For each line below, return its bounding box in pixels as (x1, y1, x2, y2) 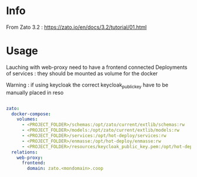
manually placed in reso (6, 89, 64, 96)
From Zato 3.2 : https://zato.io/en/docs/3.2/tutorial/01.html (6, 24, 147, 31)
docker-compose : (11, 111, 51, 117)
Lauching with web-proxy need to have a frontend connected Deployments (6, 64, 188, 71)
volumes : (16, 116, 38, 122)
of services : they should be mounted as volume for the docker (6, 69, 158, 77)
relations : (11, 149, 38, 155)
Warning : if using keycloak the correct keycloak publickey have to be (6, 81, 169, 89)
